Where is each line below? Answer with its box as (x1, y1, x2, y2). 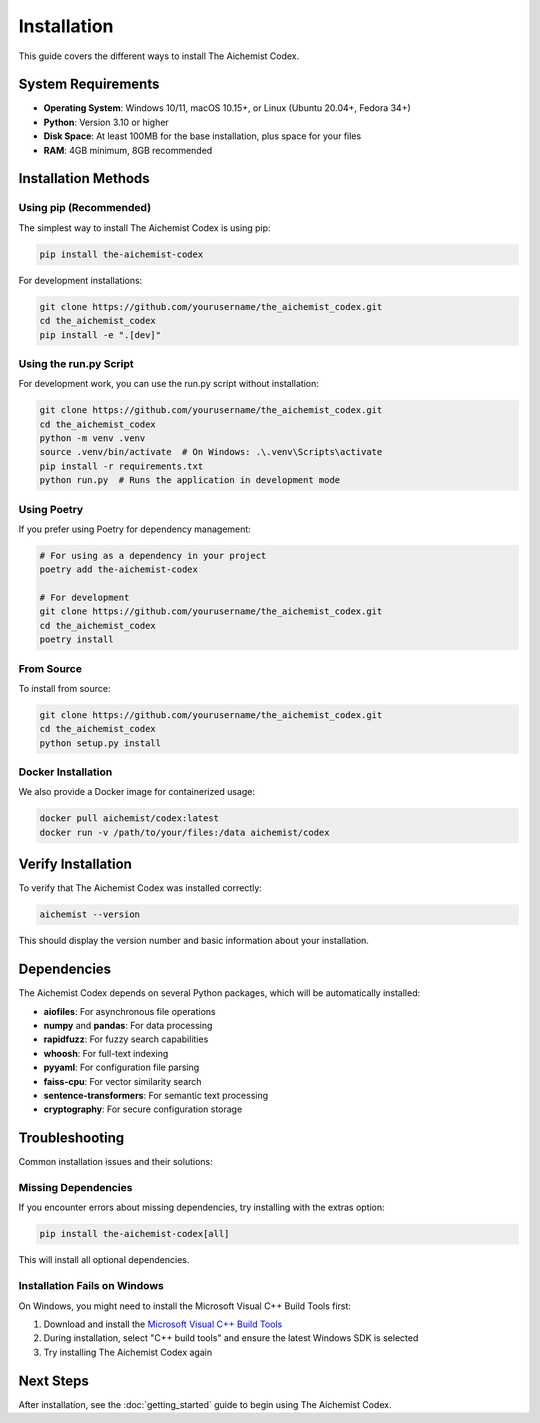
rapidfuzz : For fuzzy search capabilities (43, 1033, 209, 1045)
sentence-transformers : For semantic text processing (43, 1089, 269, 1101)
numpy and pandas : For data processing (43, 1020, 213, 1032)
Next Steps (18, 1372, 89, 1389)
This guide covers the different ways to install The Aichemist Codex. (18, 50, 300, 62)
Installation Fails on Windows (18, 1279, 164, 1293)
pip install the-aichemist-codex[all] (39, 1228, 230, 1240)
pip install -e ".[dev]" (39, 329, 162, 340)
